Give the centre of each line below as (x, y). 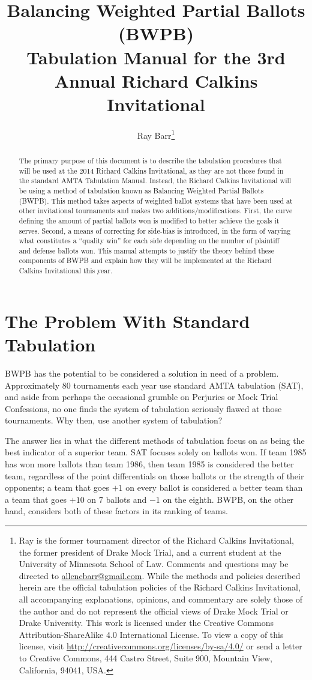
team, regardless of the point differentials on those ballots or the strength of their (154, 475)
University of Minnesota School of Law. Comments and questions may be (154, 564)
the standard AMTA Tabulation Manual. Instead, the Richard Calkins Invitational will (155, 181)
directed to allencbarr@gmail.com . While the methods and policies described (160, 575)
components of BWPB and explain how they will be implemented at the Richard (145, 260)
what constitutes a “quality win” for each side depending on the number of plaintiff (149, 241)
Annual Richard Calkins (156, 80)
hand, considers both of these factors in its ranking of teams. (116, 511)
